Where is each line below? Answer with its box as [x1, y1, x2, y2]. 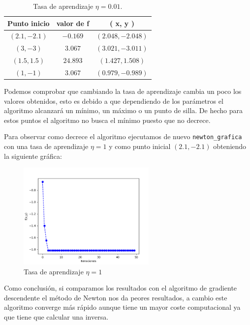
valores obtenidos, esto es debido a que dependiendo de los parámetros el [4, 95, 223, 106]
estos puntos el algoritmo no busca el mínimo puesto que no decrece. [4, 115, 211, 125]
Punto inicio [7, 18, 50, 28]
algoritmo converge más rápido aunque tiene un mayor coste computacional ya [4, 302, 241, 312]
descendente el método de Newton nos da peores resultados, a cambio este [4, 292, 227, 302]
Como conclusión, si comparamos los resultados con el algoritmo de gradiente [4, 283, 237, 293]
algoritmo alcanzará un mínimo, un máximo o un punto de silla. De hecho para [4, 105, 243, 116]
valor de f [56, 18, 90, 28]
